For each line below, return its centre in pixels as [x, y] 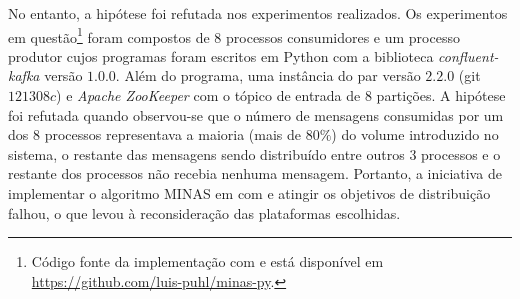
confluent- [468, 55]
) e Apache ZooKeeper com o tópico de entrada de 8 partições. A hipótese [281, 95]
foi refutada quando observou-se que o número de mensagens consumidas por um [256, 114]
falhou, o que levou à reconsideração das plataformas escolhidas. [204, 212]
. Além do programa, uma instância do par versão [268, 75]
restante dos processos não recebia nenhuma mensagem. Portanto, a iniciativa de [255, 173]
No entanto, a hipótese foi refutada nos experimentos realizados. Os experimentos [258, 13]
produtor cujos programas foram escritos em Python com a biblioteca [221, 55]
